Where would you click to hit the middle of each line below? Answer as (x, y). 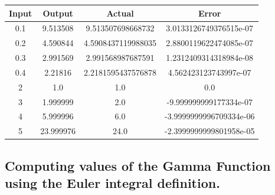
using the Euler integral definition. (112, 183)
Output (58, 13)
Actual (120, 13)
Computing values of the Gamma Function (138, 165)
